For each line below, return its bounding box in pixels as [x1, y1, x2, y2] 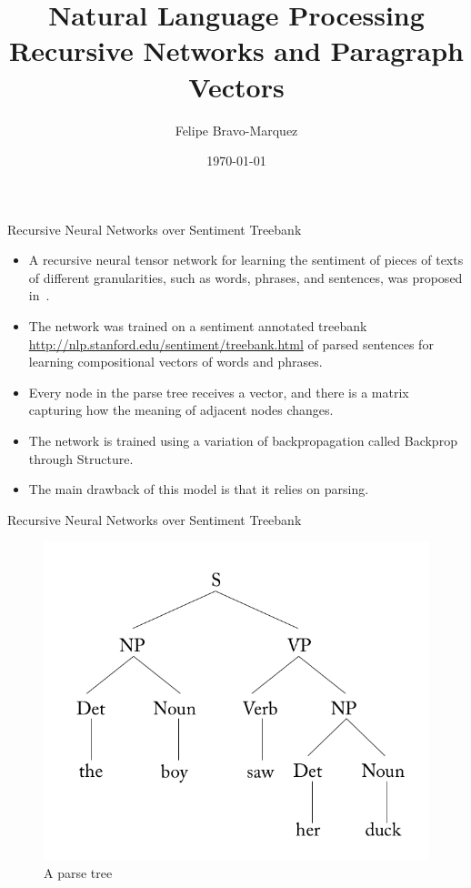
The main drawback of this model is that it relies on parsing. [28, 479, 369, 499]
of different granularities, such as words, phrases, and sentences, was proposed [28, 267, 463, 287]
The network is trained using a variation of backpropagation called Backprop [28, 431, 457, 450]
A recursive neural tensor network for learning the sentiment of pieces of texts [28, 250, 464, 269]
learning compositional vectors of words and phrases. [28, 352, 323, 371]
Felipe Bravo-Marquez [175, 120, 298, 139]
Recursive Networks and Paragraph [8, 32, 465, 69]
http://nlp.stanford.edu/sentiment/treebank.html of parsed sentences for [28, 334, 434, 353]
